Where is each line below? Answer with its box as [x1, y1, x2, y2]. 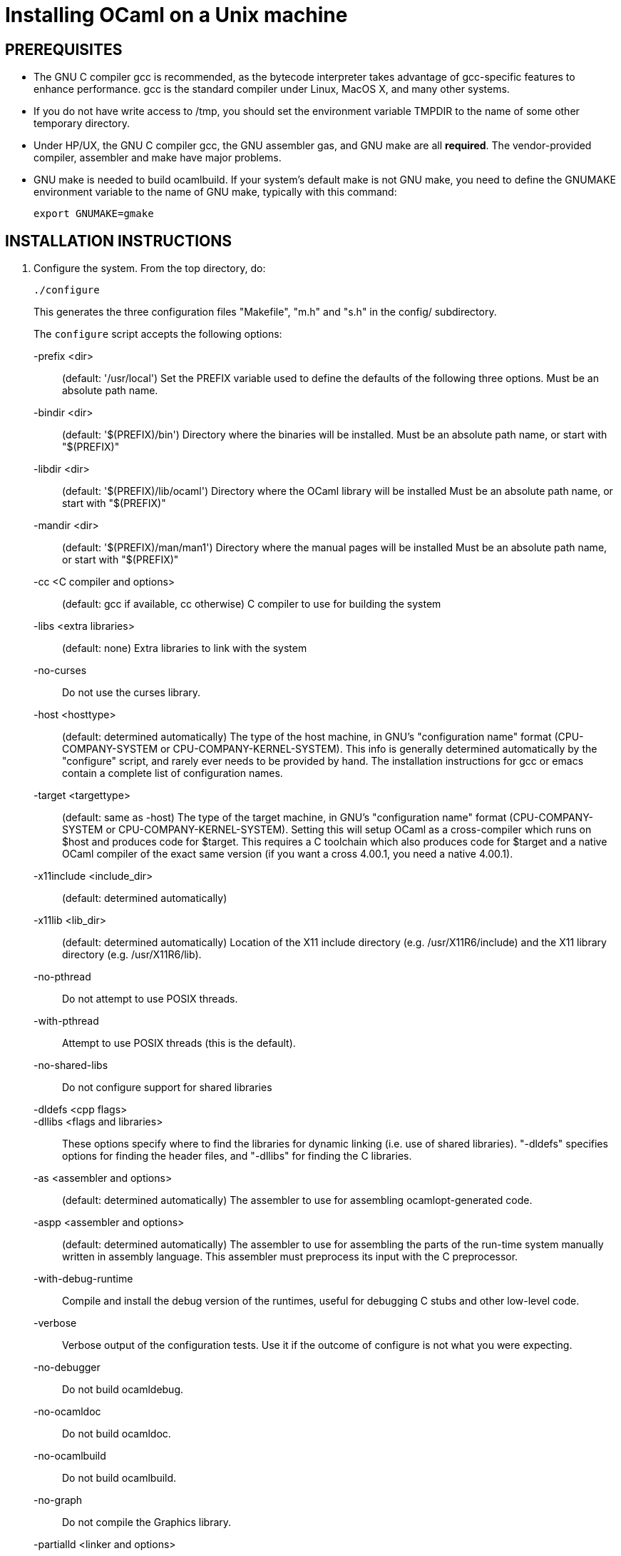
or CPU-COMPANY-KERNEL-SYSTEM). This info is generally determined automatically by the [160, 743, 597, 756]
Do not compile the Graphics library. [62, 1516, 232, 1529]
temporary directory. [34, 117, 130, 130]
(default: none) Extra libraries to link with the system [62, 642, 307, 655]
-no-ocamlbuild [34, 1450, 106, 1462]
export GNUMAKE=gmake [34, 208, 154, 220]
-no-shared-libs [34, 1059, 108, 1072]
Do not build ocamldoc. [62, 1427, 171, 1440]
